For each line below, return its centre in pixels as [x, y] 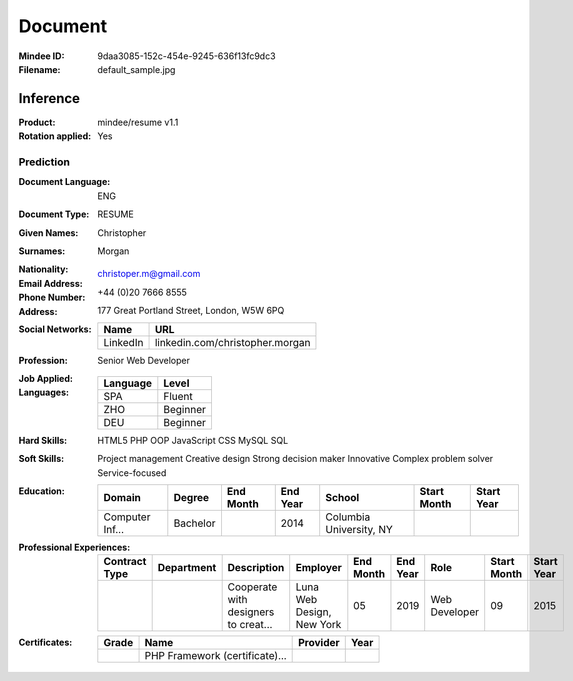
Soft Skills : [41, 459]
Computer [127, 517]
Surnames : [42, 251]
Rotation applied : [55, 136]
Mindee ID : [41, 56]
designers [251, 612]
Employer [318, 568]
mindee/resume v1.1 [138, 122]
